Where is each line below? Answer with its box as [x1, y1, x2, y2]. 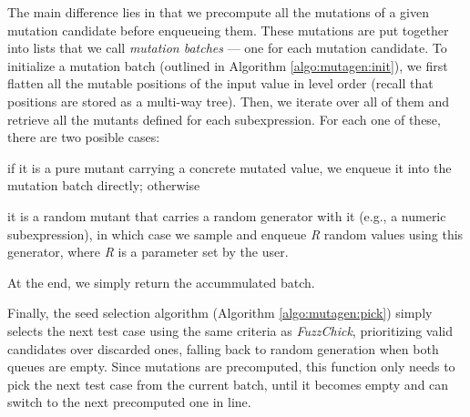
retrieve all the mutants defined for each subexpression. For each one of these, [7, 109, 441, 128]
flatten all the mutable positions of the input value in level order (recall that [7, 74, 434, 93]
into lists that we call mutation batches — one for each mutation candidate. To [7, 38, 447, 57]
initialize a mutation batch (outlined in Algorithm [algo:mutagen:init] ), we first [7, 56, 448, 75]
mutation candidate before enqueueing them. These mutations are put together [7, 20, 449, 39]
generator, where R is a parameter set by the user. [7, 242, 289, 261]
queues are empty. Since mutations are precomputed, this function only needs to [7, 357, 455, 376]
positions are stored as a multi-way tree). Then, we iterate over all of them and [7, 91, 450, 110]
